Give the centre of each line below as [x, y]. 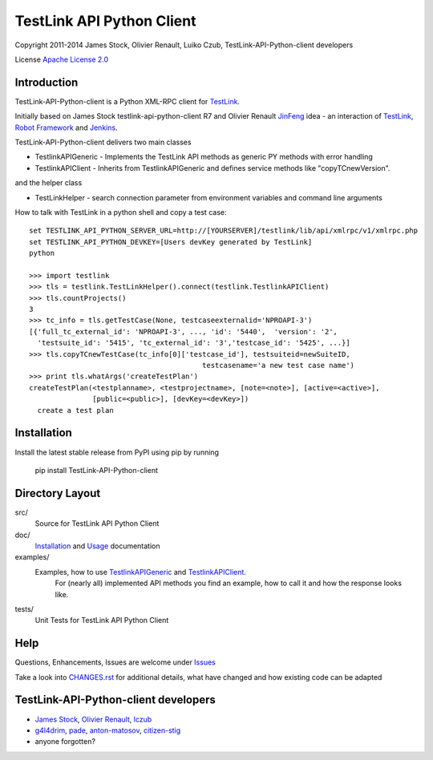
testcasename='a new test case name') [278, 366]
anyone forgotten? [65, 742]
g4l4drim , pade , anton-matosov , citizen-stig [108, 730]
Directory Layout [58, 493]
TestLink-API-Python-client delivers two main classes [103, 142]
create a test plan [75, 410]
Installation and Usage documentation [97, 546]
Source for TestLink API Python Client [97, 524]
